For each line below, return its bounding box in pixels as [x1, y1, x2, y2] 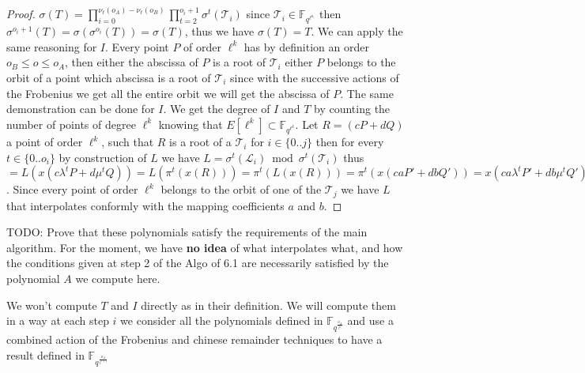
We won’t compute [6, 296, 97, 313]
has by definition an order [243, 38, 369, 55]
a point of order [6, 134, 83, 150]
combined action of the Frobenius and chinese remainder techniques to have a [6, 331, 383, 348]
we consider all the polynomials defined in [120, 312, 323, 329]
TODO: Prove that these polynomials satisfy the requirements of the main [6, 224, 368, 240]
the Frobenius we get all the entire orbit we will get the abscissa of [6, 85, 330, 101]
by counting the [314, 100, 391, 117]
